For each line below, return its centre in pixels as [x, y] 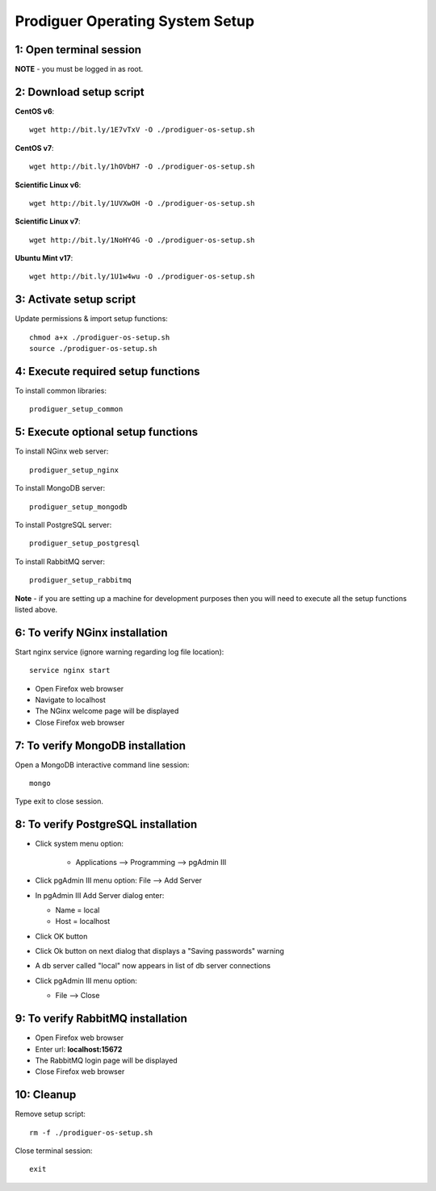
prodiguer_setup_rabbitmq [81, 580]
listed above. [36, 609]
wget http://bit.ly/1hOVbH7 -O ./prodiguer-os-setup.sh [142, 167]
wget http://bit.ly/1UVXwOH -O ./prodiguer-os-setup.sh [142, 203]
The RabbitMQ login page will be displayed [106, 1060]
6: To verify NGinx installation [91, 632]
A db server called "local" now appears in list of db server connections [153, 966]
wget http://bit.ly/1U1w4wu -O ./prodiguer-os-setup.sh [142, 277]
